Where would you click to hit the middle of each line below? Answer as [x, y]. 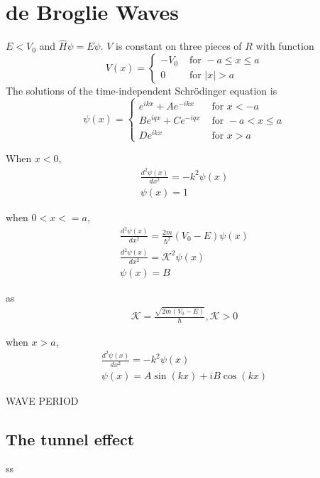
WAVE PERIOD [42, 400]
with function [285, 46]
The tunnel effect [70, 439]
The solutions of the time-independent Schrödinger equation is [142, 90]
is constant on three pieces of [179, 46]
